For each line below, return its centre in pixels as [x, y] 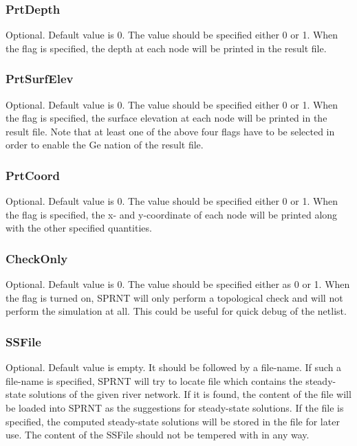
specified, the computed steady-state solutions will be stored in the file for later [173, 421]
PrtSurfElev [40, 79]
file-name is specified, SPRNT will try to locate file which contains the [154, 380]
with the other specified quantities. [79, 228]
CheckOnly [37, 258]
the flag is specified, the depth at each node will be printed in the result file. [166, 48]
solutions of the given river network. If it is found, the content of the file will [190, 394]
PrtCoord [33, 175]
